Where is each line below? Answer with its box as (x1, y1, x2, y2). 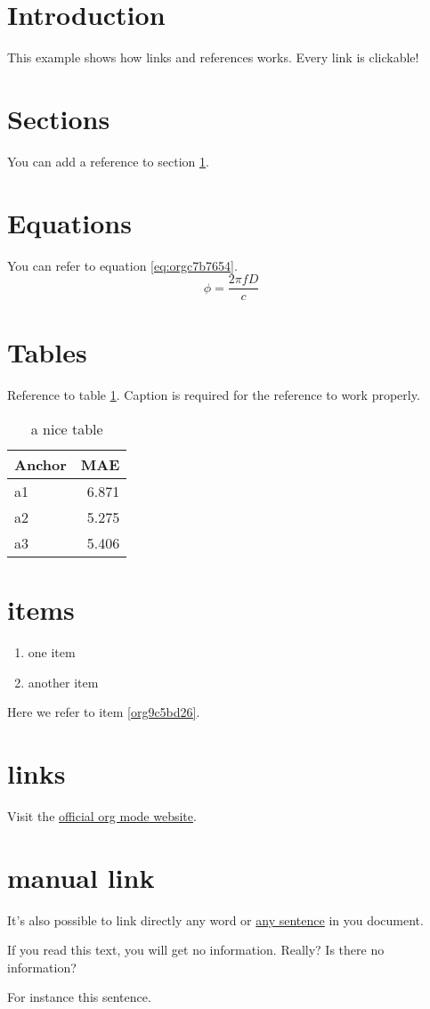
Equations (7, 204, 132, 240)
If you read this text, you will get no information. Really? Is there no (7, 940, 385, 959)
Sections (7, 100, 110, 136)
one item (28, 643, 76, 662)
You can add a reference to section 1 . (7, 151, 209, 170)
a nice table (30, 418, 103, 439)
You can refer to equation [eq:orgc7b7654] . (7, 256, 238, 274)
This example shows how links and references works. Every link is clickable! (7, 48, 419, 67)
